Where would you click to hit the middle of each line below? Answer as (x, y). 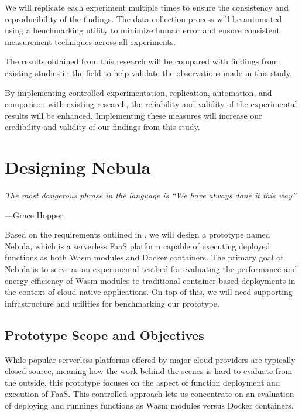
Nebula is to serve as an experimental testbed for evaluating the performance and (151, 269)
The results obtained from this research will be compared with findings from (142, 61)
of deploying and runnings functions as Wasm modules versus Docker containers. (149, 405)
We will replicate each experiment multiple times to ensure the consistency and (147, 7)
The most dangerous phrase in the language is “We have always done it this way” (150, 195)
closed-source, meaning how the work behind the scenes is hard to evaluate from (149, 371)
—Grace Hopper (34, 215)
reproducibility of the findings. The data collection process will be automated (143, 18)
